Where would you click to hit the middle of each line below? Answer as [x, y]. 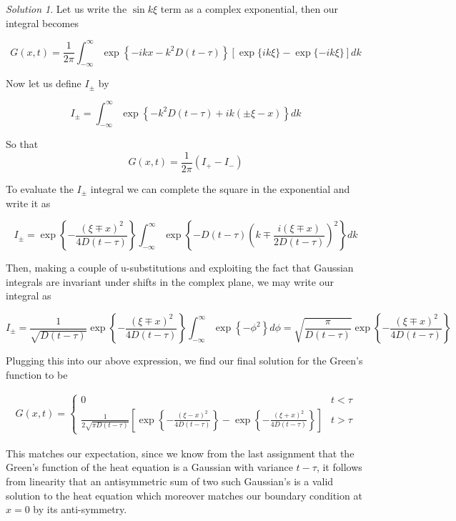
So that [22, 144]
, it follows [339, 467]
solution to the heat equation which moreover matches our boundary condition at [184, 495]
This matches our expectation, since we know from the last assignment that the [180, 453]
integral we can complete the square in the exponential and [220, 189]
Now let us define [44, 83]
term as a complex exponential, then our [249, 9]
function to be [37, 374]
